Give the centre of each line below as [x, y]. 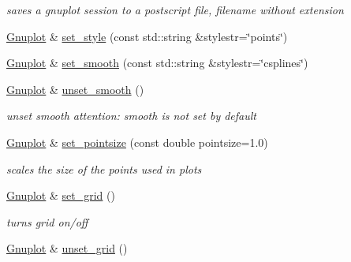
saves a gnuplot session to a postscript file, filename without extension [175, 9]
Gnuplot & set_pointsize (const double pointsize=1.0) [137, 142]
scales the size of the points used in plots [104, 168]
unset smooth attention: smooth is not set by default [132, 116]
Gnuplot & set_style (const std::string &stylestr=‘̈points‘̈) [147, 36]
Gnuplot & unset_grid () [67, 248]
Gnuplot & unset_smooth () [75, 89]
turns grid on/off [47, 221]
